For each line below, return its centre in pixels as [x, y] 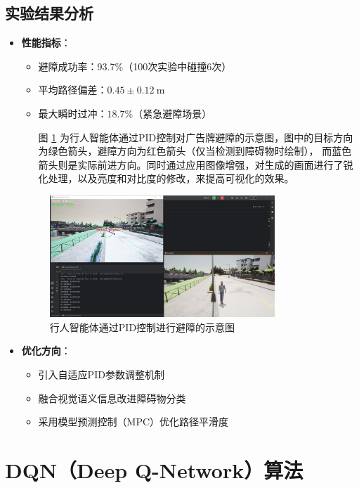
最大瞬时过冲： [73, 113]
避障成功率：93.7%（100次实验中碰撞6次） [135, 66]
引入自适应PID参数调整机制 [101, 374]
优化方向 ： [46, 351]
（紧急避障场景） [172, 113]
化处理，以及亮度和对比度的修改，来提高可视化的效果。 [166, 178]
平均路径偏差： [73, 90]
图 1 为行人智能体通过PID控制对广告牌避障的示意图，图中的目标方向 [196, 137]
